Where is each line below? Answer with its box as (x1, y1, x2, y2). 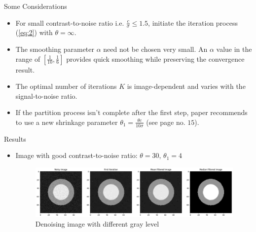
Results (4, 133, 26, 144)
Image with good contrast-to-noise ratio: (15, 150, 138, 160)
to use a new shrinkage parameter (15, 116, 118, 127)
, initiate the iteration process (148, 17, 238, 28)
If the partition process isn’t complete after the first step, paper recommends (15, 107, 248, 117)
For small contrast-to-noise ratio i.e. (15, 17, 124, 28)
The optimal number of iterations (15, 81, 117, 91)
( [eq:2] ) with (15, 27, 53, 38)
